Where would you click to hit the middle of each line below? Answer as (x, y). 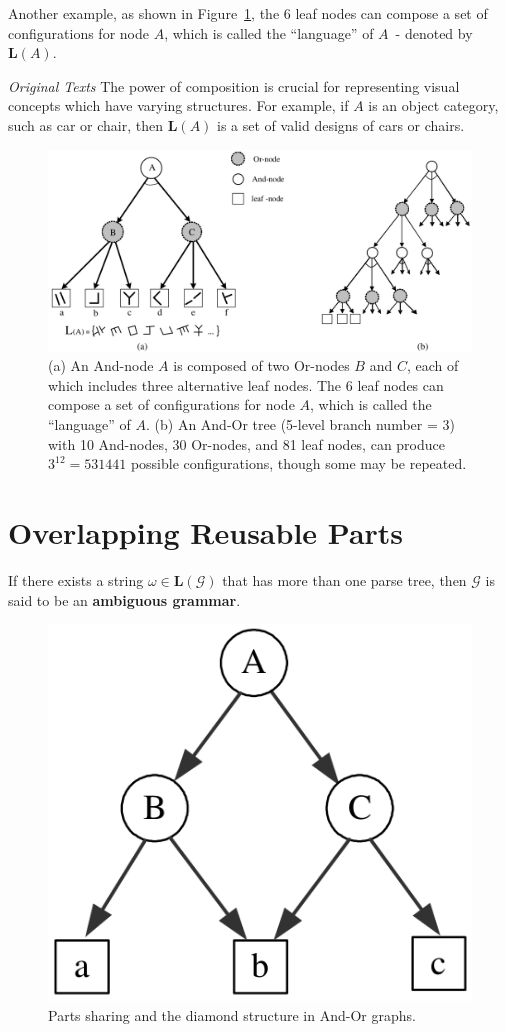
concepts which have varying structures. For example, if (178, 105)
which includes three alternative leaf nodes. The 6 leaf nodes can (246, 384)
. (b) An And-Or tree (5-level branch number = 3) (300, 424)
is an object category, (433, 105)
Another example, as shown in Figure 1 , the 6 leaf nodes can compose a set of (248, 13)
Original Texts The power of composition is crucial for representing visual (234, 85)
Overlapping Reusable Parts (206, 531)
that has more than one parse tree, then (344, 579)
